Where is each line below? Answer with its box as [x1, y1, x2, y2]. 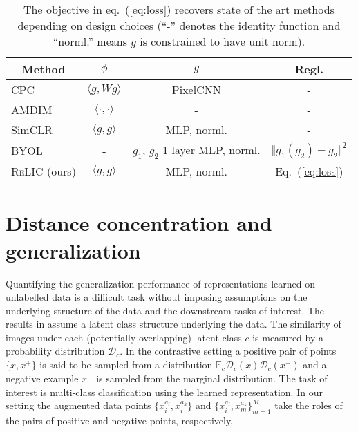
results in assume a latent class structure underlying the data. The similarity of [6, 317, 341, 331]
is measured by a [252, 330, 323, 344]
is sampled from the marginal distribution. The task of [96, 371, 328, 386]
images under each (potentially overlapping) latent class [6, 330, 242, 344]
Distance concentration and [6, 209, 272, 237]
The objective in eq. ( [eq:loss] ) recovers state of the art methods [23, 1, 335, 17]
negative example [6, 371, 79, 386]
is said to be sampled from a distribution [39, 357, 213, 372]
